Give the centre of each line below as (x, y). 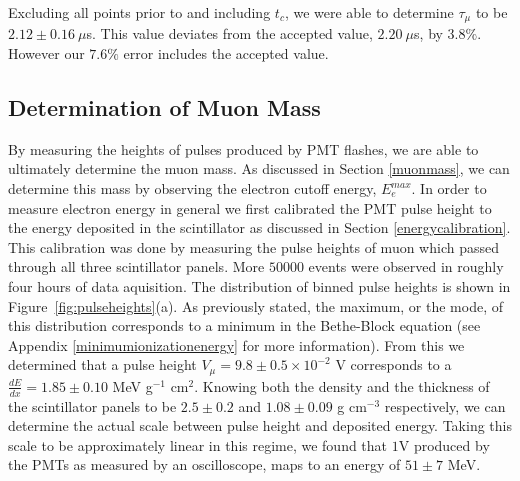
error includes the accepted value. (226, 53)
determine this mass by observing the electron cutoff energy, (192, 188)
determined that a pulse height (102, 364)
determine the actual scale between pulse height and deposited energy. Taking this (260, 425)
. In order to (449, 188)
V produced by (444, 444)
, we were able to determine (369, 12)
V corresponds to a (393, 364)
